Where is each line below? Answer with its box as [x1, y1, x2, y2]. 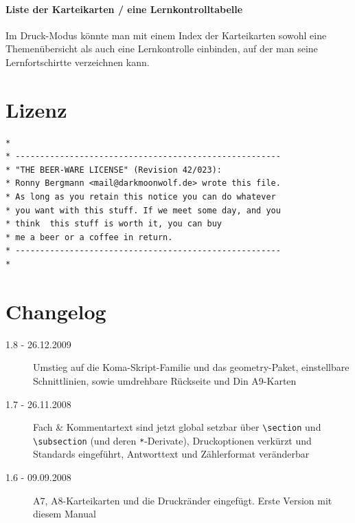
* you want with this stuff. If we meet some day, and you [5, 205, 281, 215]
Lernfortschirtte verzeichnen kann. [5, 54, 150, 69]
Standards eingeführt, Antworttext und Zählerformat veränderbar [33, 447, 310, 461]
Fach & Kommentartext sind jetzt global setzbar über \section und [33, 420, 321, 434]
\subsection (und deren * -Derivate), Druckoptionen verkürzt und [33, 433, 312, 447]
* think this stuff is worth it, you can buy [5, 219, 222, 229]
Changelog [5, 297, 106, 325]
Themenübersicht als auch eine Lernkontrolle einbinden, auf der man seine [5, 41, 318, 56]
